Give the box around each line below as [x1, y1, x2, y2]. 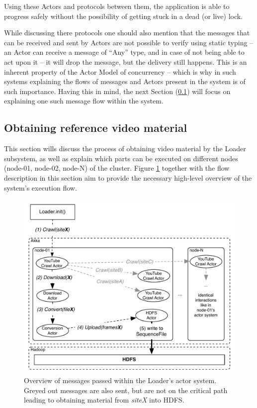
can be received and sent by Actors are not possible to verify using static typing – [4, 37, 254, 47]
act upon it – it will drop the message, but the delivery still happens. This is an [4, 56, 247, 67]
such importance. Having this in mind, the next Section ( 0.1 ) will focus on [4, 86, 231, 96]
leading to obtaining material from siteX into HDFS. [24, 395, 184, 405]
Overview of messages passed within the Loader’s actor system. [24, 375, 217, 386]
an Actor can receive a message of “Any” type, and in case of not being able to [4, 47, 245, 57]
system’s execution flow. [4, 182, 77, 193]
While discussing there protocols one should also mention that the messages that [4, 27, 250, 38]
